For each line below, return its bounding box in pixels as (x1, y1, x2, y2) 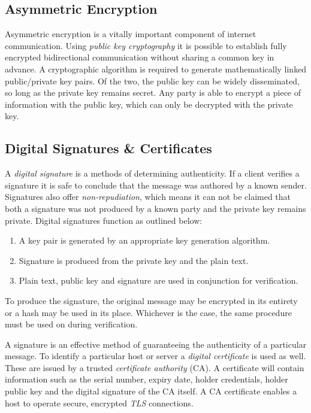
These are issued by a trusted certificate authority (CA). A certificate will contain (5, 361, 304, 373)
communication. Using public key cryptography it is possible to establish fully (5, 39, 287, 51)
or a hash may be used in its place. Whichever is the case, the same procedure (5, 306, 292, 318)
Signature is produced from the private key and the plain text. (19, 254, 249, 266)
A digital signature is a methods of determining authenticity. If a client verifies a (5, 167, 300, 180)
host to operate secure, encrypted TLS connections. (5, 396, 194, 409)
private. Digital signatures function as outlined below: (5, 214, 203, 226)
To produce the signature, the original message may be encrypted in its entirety (5, 294, 298, 306)
